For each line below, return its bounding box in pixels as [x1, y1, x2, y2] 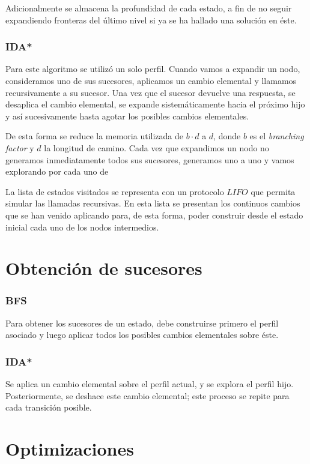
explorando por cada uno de [5, 165, 109, 178]
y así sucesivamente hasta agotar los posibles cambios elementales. [5, 109, 249, 122]
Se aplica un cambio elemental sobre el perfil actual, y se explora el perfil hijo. [5, 378, 294, 390]
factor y [5, 141, 34, 154]
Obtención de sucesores [5, 256, 202, 280]
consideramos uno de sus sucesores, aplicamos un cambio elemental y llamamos [5, 74, 297, 86]
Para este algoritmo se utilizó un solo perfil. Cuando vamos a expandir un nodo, [5, 62, 300, 75]
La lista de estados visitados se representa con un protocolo [5, 185, 224, 197]
